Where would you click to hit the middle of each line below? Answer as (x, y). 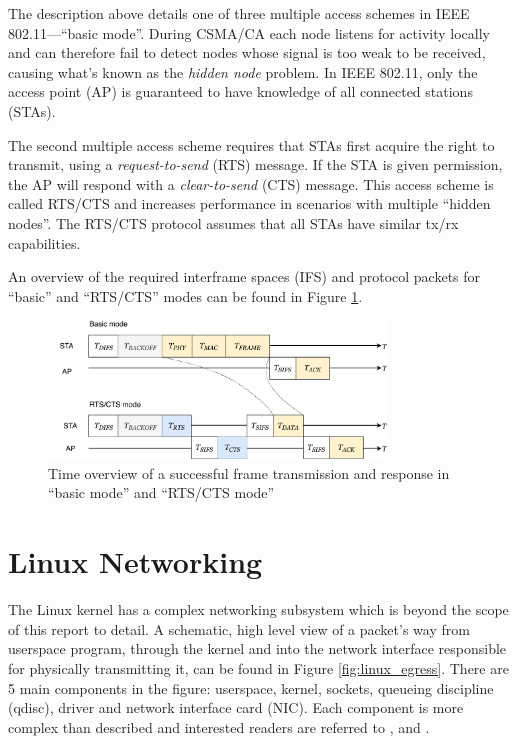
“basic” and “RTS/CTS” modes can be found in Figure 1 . (185, 295)
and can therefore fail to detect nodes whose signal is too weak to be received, (247, 52)
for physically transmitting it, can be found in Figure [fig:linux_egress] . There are (258, 667)
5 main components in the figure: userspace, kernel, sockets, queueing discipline (251, 687)
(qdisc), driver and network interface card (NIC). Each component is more (236, 707)
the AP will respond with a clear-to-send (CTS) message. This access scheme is (251, 183)
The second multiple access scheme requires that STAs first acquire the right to (251, 144)
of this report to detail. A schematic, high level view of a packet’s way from (239, 628)
